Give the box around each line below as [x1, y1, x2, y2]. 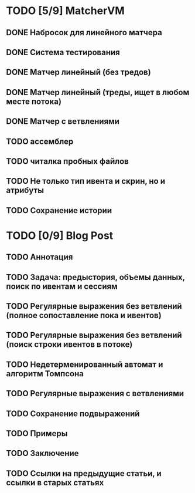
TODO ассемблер [6, 136, 74, 146]
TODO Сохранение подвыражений [6, 408, 140, 418]
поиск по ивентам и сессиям [6, 281, 118, 291]
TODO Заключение [6, 448, 79, 458]
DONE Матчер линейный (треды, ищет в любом [6, 87, 190, 97]
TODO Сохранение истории [6, 205, 112, 215]
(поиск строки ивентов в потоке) [6, 339, 133, 350]
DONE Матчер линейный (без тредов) [6, 67, 151, 77]
